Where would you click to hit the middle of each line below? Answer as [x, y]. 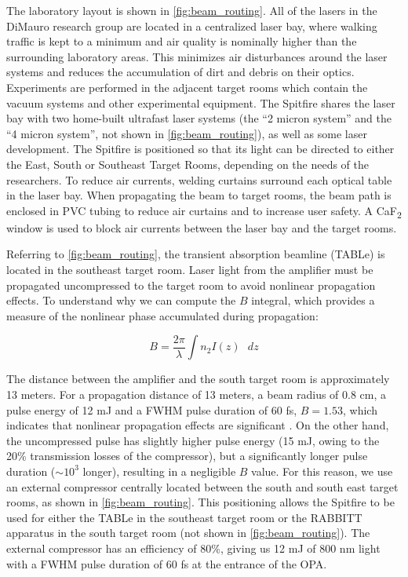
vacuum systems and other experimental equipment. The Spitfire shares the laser [201, 102]
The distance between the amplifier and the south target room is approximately [198, 379]
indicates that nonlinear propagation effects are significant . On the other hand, [198, 425]
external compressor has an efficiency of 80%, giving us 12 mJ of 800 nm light [193, 548]
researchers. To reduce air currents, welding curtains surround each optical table [199, 179]
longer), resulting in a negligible [159, 471]
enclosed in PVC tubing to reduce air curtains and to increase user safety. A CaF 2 [204, 211]
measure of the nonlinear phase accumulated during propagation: [162, 315]
